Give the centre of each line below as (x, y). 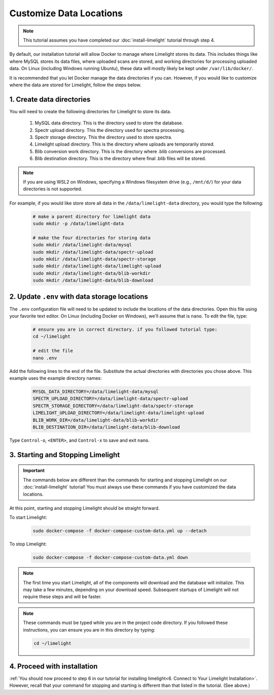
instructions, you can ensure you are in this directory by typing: (89, 630)
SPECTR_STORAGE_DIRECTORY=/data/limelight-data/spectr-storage (113, 406)
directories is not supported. (53, 189)
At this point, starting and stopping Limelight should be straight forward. (84, 508)
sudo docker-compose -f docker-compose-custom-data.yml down (110, 558)
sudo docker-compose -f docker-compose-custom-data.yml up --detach (120, 531)
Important (34, 471)
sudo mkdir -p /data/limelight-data (78, 224)
